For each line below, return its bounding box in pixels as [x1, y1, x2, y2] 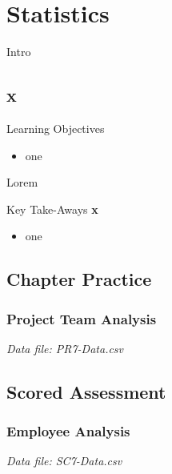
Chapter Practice [6, 267, 152, 291]
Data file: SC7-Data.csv [6, 452, 122, 469]
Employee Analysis [6, 421, 130, 441]
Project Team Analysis [6, 308, 157, 328]
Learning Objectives [6, 119, 105, 136]
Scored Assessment [6, 379, 166, 404]
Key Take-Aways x [6, 200, 98, 217]
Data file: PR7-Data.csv [6, 339, 124, 356]
